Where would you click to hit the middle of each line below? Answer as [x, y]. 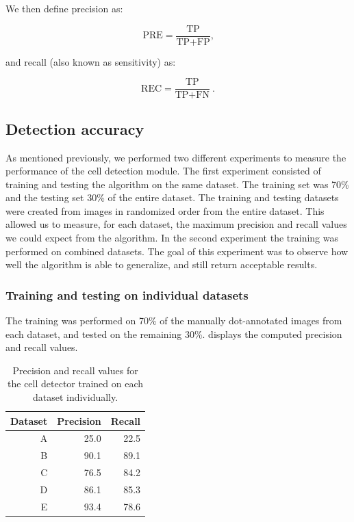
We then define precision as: [64, 8]
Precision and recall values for [75, 370]
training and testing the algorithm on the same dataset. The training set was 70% [177, 184]
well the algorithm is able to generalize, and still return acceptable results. [162, 264]
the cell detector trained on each [76, 383]
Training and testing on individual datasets [127, 295]
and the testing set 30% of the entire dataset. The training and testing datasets [172, 197]
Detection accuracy [75, 128]
